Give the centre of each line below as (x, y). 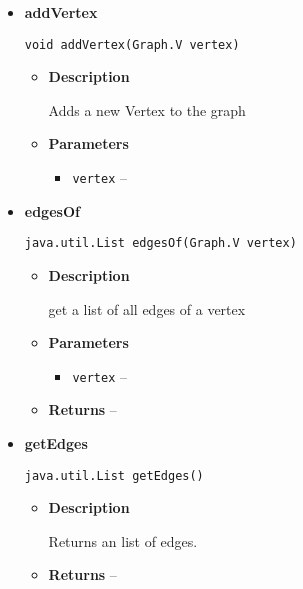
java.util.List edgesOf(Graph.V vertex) (160, 243)
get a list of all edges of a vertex (147, 308)
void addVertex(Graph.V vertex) (132, 44)
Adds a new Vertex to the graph (147, 109)
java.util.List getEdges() (114, 475)
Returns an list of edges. (123, 540)
